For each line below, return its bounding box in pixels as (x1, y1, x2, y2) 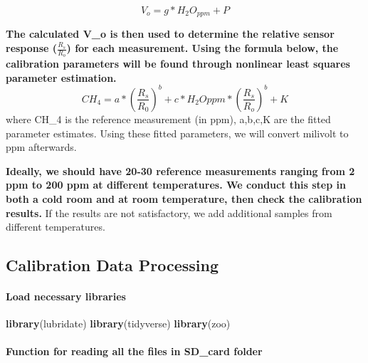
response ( (6, 41, 58, 56)
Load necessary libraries (6, 289, 126, 304)
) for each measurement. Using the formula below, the (66, 41, 339, 56)
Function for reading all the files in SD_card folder (6, 344, 263, 359)
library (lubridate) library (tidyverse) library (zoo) (6, 316, 231, 331)
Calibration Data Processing (6, 254, 219, 276)
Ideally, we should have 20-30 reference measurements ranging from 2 (6, 163, 355, 178)
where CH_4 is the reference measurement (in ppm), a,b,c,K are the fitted (6, 111, 331, 126)
